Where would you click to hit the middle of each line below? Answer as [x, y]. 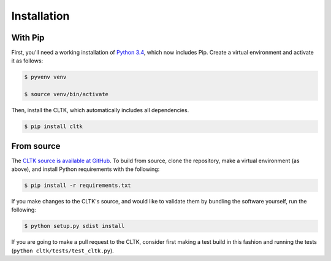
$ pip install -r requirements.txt [78, 186]
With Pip [28, 38]
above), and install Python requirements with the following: [86, 169]
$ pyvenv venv [45, 77]
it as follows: [27, 61]
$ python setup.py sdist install [74, 226]
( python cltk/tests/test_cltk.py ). [63, 251]
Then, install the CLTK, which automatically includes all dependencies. [100, 110]
